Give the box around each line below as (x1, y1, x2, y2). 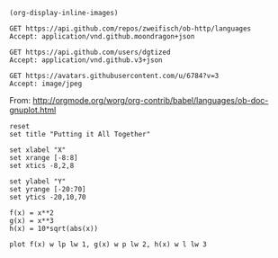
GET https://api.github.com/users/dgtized (9, 48, 171, 57)
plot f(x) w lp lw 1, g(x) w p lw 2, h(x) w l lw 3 (9, 240, 207, 249)
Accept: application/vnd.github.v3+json (9, 56, 164, 65)
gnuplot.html (9, 104, 57, 115)
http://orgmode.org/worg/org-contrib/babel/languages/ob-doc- (32, 95, 269, 105)
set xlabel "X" (9, 146, 67, 155)
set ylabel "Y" (9, 177, 67, 186)
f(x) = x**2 (9, 209, 54, 218)
